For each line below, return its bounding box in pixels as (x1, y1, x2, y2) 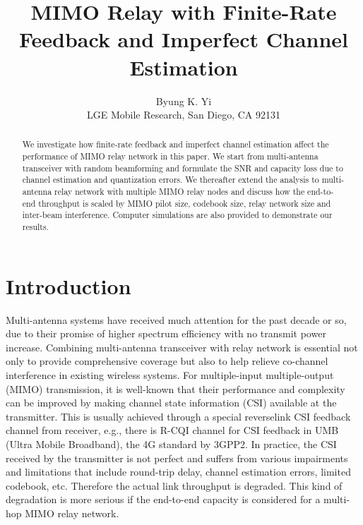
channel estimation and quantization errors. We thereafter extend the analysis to (22, 174, 319, 186)
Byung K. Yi (155, 93, 212, 108)
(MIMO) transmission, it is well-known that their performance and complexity (6, 381, 345, 396)
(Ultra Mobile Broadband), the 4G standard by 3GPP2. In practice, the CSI (6, 437, 337, 452)
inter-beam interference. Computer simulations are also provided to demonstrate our (22, 209, 333, 221)
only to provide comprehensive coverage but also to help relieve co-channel (6, 354, 328, 368)
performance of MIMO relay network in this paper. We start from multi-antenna (22, 150, 319, 162)
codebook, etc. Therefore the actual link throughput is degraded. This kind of (6, 478, 343, 493)
